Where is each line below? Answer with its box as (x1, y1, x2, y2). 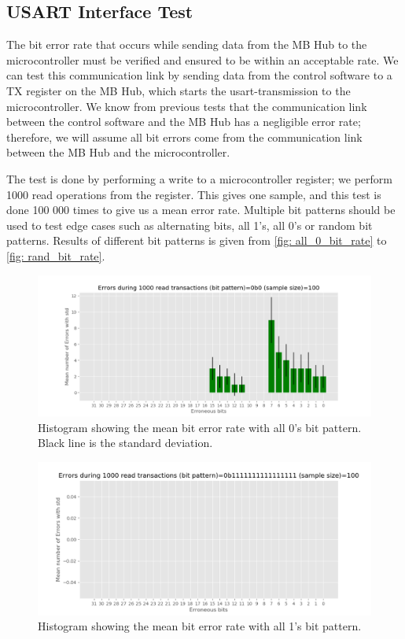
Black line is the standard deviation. (38, 434, 213, 451)
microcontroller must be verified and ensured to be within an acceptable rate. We (6, 51, 399, 68)
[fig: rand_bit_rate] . (6, 247, 105, 264)
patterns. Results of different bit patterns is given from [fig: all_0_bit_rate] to (6, 232, 387, 249)
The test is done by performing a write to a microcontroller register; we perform (6, 170, 392, 187)
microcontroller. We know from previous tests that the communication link (6, 98, 367, 114)
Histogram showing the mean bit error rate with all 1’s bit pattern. (38, 618, 362, 634)
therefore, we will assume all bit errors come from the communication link (6, 128, 363, 145)
